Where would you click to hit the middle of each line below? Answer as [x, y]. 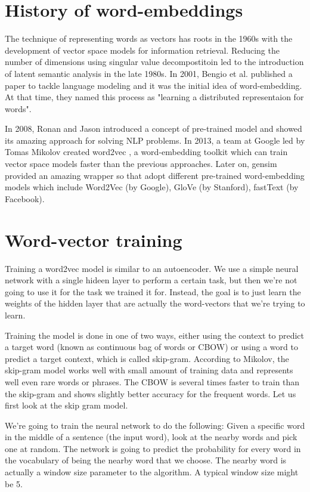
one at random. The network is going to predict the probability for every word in [153, 448]
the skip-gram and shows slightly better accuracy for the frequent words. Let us [151, 393]
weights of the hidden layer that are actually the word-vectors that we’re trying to [155, 303]
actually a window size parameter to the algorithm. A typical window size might [152, 472]
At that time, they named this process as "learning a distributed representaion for [154, 97]
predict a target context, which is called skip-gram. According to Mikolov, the [147, 358]
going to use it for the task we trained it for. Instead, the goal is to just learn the [153, 291]
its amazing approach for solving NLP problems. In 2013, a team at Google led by [155, 140]
